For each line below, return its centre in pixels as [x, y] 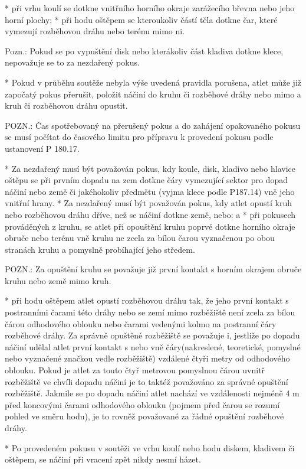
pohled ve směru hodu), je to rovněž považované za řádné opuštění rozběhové [144, 416]
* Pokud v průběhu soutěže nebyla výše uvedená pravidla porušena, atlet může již [153, 82]
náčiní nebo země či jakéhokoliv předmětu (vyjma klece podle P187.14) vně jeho [150, 191]
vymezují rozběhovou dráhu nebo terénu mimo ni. [95, 31]
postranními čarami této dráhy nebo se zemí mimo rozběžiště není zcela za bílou [150, 312]
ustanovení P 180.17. [42, 148]
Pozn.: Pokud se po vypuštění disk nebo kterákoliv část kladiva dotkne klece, [144, 51]
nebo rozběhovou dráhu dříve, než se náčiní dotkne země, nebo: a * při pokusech [150, 214]
